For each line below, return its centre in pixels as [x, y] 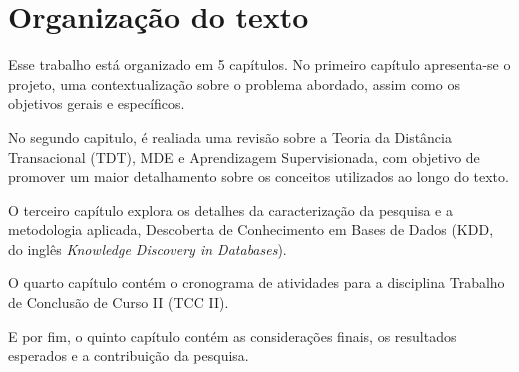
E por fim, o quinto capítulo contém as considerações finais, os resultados [232, 335]
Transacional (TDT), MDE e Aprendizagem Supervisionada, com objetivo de [244, 156]
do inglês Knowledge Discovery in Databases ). [147, 248]
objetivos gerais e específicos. [96, 103]
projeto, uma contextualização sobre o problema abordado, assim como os [234, 83]
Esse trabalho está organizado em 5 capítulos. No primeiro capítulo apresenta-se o [259, 64]
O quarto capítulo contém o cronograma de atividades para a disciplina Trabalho [256, 282]
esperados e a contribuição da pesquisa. [128, 355]
